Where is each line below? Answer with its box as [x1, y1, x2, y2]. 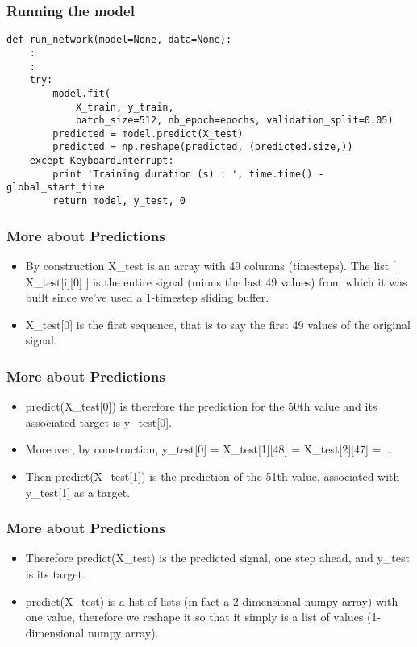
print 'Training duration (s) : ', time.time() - [52, 168, 324, 180]
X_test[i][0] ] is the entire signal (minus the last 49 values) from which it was [25, 273, 407, 290]
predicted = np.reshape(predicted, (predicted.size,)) [52, 141, 353, 153]
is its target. [25, 565, 85, 582]
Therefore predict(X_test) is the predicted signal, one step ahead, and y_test [25, 549, 410, 566]
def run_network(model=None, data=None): [6, 34, 232, 46]
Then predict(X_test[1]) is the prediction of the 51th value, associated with [25, 467, 400, 484]
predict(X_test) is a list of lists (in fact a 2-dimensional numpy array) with [25, 592, 398, 609]
